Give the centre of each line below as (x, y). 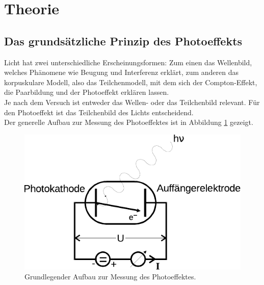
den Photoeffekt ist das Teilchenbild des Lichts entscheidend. (99, 112)
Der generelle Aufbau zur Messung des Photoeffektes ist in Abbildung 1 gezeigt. (129, 122)
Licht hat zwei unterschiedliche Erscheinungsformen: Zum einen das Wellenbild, (128, 62)
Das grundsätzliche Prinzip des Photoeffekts (123, 41)
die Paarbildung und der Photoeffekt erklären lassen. (87, 92)
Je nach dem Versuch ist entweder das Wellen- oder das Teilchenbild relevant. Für (132, 102)
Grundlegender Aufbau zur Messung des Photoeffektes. (110, 277)
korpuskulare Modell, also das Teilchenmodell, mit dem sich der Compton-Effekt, (131, 82)
